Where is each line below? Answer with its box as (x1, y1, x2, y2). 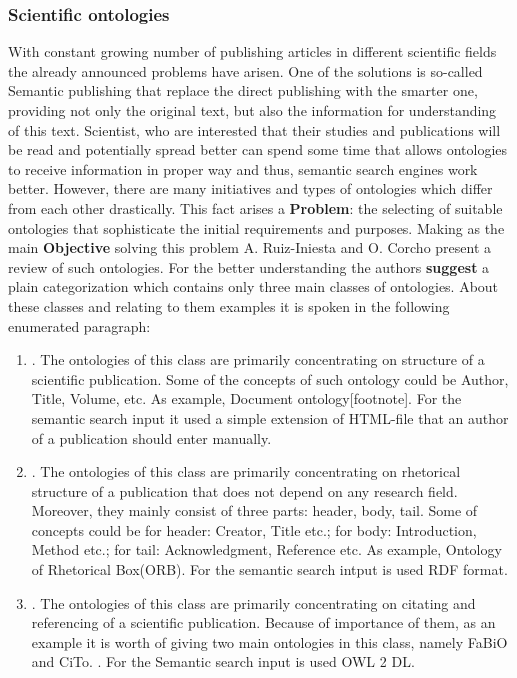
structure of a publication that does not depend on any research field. (31, 480, 458, 501)
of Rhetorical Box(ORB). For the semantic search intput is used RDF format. (31, 559, 508, 580)
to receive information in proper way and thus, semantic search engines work (8, 158, 478, 179)
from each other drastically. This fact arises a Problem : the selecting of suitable (8, 197, 503, 218)
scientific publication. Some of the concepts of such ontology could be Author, (31, 368, 509, 389)
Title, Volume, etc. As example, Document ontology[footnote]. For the (31, 388, 462, 409)
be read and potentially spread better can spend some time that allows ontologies (8, 139, 508, 160)
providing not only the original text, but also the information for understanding (8, 100, 497, 120)
